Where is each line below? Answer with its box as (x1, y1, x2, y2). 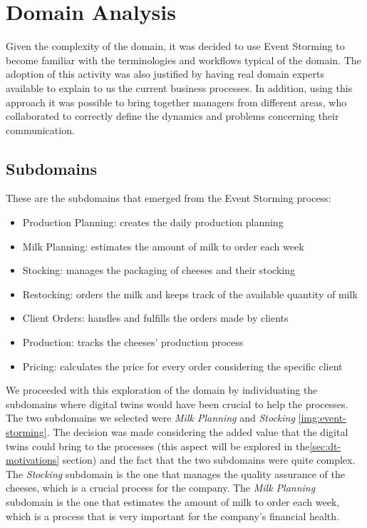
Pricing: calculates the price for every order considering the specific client (22, 358, 343, 373)
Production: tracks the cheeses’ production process (22, 335, 244, 350)
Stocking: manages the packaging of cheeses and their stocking (22, 263, 296, 278)
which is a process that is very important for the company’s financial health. (6, 508, 339, 523)
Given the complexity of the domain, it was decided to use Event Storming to (6, 39, 345, 54)
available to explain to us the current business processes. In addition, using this (6, 80, 353, 95)
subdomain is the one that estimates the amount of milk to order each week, (6, 494, 340, 509)
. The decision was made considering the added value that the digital (46, 425, 348, 440)
